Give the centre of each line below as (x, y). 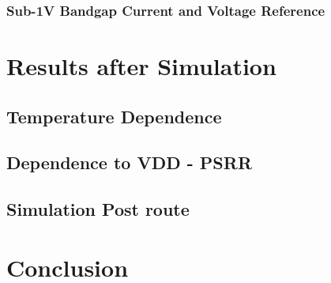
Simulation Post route (98, 209)
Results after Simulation (141, 66)
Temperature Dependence (114, 116)
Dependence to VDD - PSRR (130, 162)
